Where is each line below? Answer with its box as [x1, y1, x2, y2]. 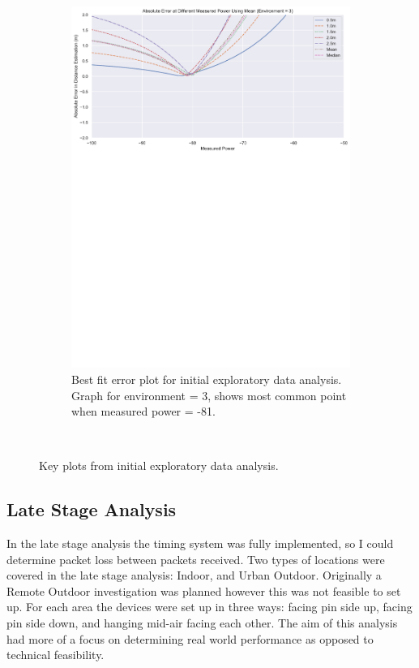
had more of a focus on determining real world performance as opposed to [6, 630, 374, 647]
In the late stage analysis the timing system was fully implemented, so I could [6, 535, 394, 552]
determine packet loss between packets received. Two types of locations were [6, 550, 385, 567]
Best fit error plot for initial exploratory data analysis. [71, 370, 342, 387]
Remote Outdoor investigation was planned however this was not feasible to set [6, 582, 401, 599]
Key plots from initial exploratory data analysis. [39, 457, 279, 474]
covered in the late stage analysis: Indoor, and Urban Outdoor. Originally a [6, 567, 382, 584]
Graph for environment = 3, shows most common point [71, 386, 347, 403]
